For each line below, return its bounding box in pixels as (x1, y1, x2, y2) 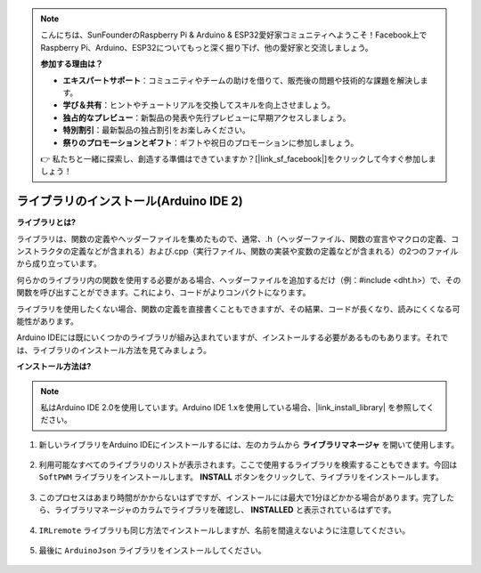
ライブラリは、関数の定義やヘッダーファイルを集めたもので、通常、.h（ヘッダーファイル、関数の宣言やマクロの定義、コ (16, 233, 460, 244)
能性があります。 (16, 316, 79, 327)
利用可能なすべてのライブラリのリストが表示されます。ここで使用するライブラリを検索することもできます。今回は (38, 459, 458, 471)
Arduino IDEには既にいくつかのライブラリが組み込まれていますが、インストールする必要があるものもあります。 (16, 332, 426, 343)
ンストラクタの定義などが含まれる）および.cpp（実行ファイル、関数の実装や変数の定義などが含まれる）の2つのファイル (16, 246, 459, 256)
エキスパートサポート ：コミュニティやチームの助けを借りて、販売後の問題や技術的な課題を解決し (62, 75, 420, 85)
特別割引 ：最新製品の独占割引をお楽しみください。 (62, 125, 250, 135)
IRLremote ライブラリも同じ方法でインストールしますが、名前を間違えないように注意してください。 (38, 525, 411, 536)
